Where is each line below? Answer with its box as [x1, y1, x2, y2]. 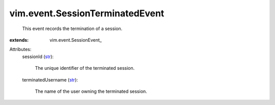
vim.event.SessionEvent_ [49, 37, 102, 43]
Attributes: [9, 46, 32, 52]
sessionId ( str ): [22, 54, 54, 60]
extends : [9, 37, 29, 43]
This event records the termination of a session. [22, 25, 123, 32]
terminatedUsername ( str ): [22, 76, 78, 83]
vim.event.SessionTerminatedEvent [9, 8, 164, 19]
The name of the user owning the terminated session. [35, 88, 147, 94]
